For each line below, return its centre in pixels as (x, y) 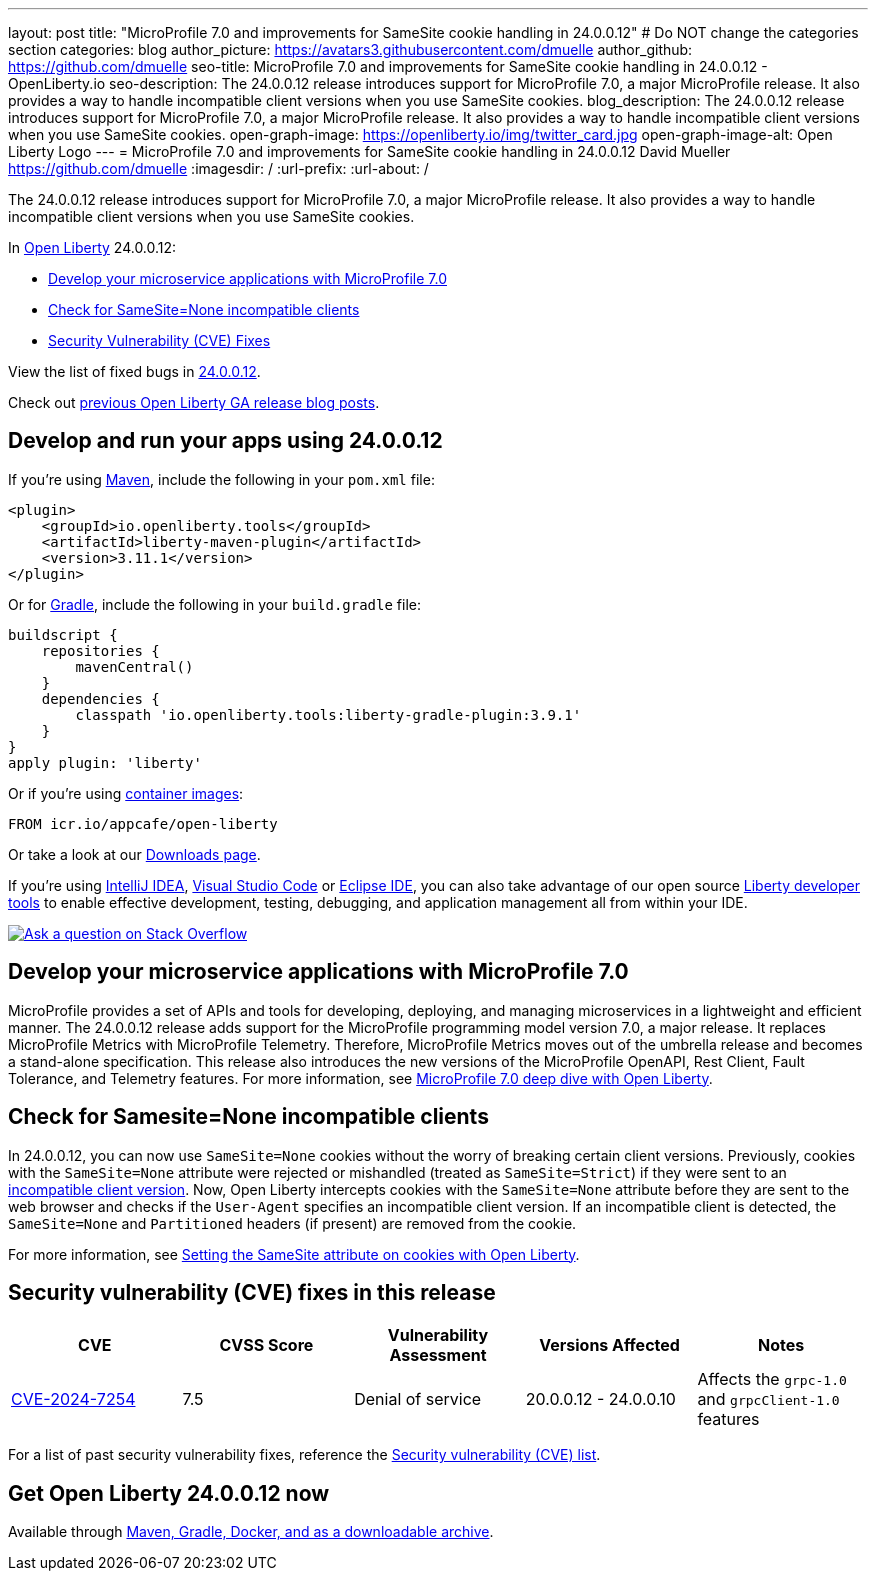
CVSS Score (266, 1345)
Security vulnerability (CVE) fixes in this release (252, 1292)
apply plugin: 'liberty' (105, 762)
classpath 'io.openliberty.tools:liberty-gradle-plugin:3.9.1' (328, 714)
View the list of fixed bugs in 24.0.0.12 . (134, 371)
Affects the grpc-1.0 (772, 1379)
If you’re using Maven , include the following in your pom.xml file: (221, 479)
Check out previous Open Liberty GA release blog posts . (194, 402)
